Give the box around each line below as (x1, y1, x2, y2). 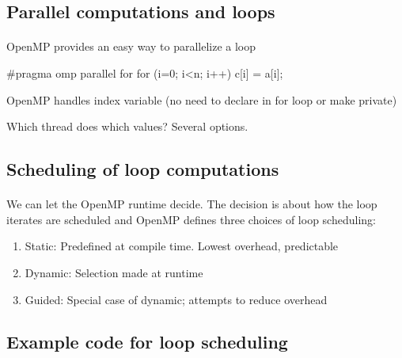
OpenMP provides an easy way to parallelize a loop (6, 38, 256, 55)
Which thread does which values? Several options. (6, 118, 248, 135)
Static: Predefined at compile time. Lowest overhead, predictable (25, 238, 339, 254)
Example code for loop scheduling (6, 329, 288, 354)
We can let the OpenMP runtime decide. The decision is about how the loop (6, 196, 377, 212)
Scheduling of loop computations (6, 157, 279, 181)
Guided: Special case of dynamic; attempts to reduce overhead (25, 291, 328, 307)
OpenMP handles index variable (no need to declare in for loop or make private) (6, 91, 397, 108)
